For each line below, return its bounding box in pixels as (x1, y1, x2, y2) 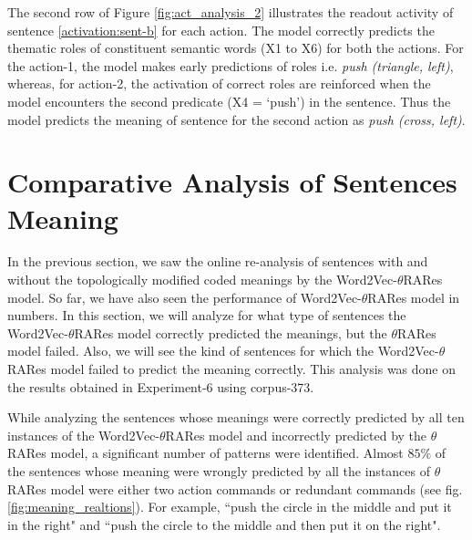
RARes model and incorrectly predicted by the (165, 425, 427, 444)
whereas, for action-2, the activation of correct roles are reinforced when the (7, 74, 431, 93)
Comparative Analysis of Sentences (7, 163, 457, 201)
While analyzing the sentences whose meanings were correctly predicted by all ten (7, 408, 465, 427)
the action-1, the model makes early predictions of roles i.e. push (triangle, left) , (7, 56, 454, 75)
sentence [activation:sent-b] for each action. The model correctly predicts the (7, 20, 435, 39)
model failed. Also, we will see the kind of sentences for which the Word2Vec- (7, 341, 439, 360)
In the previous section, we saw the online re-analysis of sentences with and (7, 252, 428, 271)
